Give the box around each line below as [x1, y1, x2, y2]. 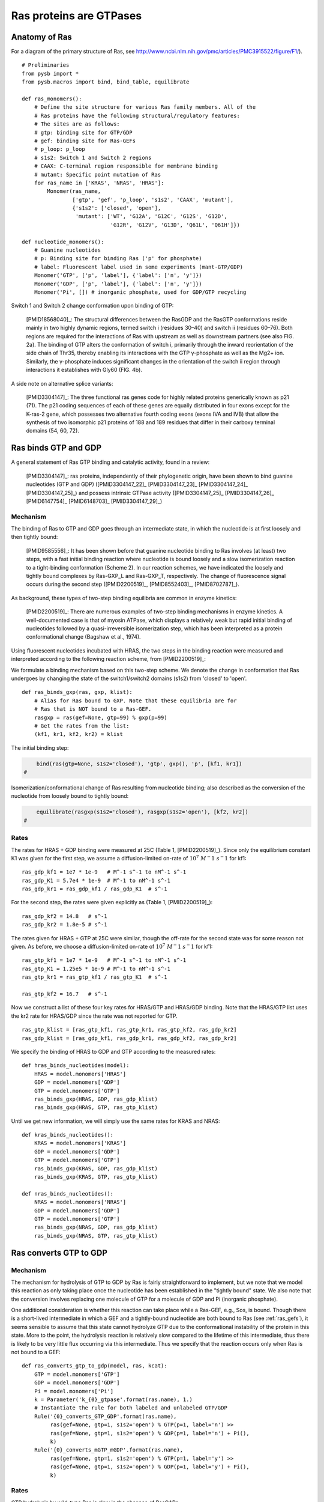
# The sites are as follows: [34, 121, 120, 127]
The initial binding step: [11, 744, 69, 751]
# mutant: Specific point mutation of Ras [34, 171, 161, 178]
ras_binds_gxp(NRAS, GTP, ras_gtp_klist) [34, 1232, 158, 1239]
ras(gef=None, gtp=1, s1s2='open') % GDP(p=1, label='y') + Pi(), [50, 1464, 250, 1470]
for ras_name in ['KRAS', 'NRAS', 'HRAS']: [34, 179, 164, 186]
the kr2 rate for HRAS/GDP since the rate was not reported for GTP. [11, 1012, 178, 1020]
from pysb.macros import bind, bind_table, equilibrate [22, 79, 190, 85]
